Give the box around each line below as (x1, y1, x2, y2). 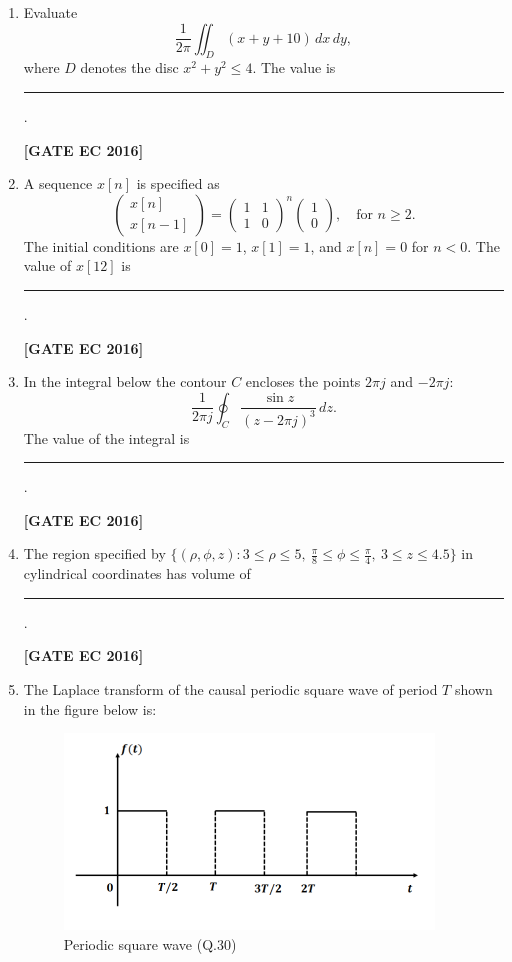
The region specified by (23, 543, 166, 564)
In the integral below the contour (23, 371, 227, 392)
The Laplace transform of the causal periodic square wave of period (23, 679, 438, 700)
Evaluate (23, 2, 78, 22)
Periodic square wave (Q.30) (63, 933, 237, 954)
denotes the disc (80, 57, 179, 78)
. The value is (252, 57, 336, 78)
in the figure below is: (23, 698, 157, 719)
